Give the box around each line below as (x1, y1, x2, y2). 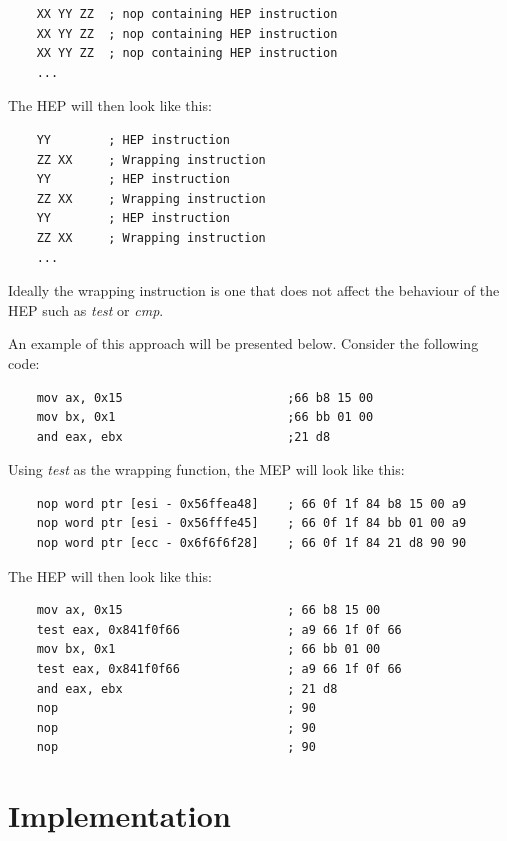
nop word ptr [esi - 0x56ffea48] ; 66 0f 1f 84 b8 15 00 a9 (36, 496, 467, 511)
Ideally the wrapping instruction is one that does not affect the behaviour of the (8, 280, 500, 301)
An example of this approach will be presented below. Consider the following (8, 333, 479, 354)
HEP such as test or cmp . (8, 299, 164, 320)
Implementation (8, 795, 231, 836)
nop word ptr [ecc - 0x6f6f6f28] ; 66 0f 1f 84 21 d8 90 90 (36, 536, 467, 551)
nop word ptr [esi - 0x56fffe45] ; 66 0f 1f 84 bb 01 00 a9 (36, 516, 467, 531)
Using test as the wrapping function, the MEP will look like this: (8, 459, 405, 480)
